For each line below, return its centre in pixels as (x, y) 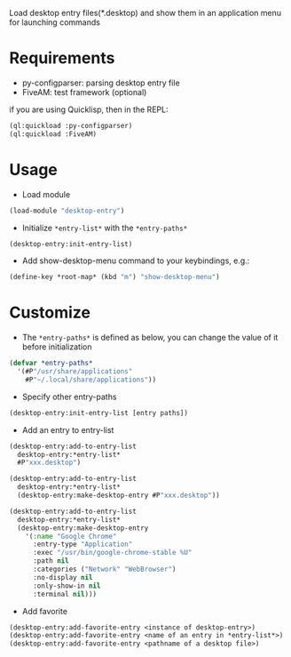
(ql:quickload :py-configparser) (71, 125)
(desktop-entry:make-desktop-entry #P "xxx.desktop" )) (118, 496)
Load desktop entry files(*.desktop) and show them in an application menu (145, 13)
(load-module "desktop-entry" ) (67, 211)
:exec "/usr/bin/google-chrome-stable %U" (112, 553)
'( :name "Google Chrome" (71, 536)
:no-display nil (63, 577)
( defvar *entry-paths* (51, 364)
